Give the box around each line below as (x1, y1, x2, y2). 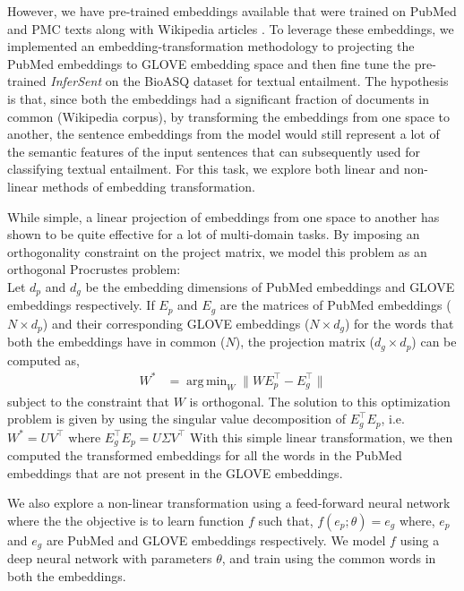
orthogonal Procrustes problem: (7, 260, 181, 278)
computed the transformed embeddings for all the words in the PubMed (7, 446, 402, 465)
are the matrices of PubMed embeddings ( (219, 295, 451, 314)
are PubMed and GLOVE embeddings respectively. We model (46, 530, 386, 549)
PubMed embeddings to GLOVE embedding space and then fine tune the (7, 54, 411, 73)
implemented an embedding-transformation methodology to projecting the (7, 37, 415, 56)
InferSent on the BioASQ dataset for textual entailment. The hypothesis (50, 72, 449, 90)
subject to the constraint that (7, 391, 170, 410)
